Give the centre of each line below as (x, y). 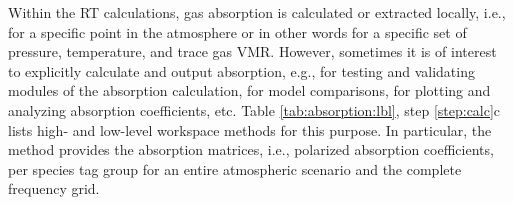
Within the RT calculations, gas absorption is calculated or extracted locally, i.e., (257, 12)
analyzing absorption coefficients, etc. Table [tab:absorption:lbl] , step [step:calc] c (254, 109)
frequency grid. (54, 188)
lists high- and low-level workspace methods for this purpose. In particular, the (250, 129)
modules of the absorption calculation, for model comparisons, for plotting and (249, 90)
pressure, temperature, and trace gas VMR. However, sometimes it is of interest (252, 51)
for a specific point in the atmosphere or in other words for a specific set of (237, 31)
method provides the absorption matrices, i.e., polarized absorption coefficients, (251, 149)
